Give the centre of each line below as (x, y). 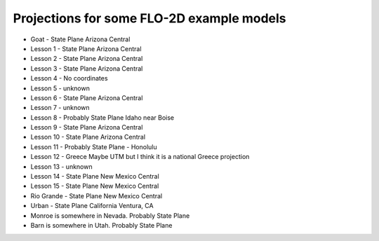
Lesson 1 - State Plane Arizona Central (86, 48)
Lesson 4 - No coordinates (69, 78)
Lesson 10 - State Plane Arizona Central (88, 137)
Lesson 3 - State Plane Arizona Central (87, 68)
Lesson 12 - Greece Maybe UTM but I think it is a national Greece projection (140, 157)
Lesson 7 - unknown (60, 108)
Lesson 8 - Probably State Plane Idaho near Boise (102, 117)
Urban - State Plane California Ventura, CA (92, 206)
